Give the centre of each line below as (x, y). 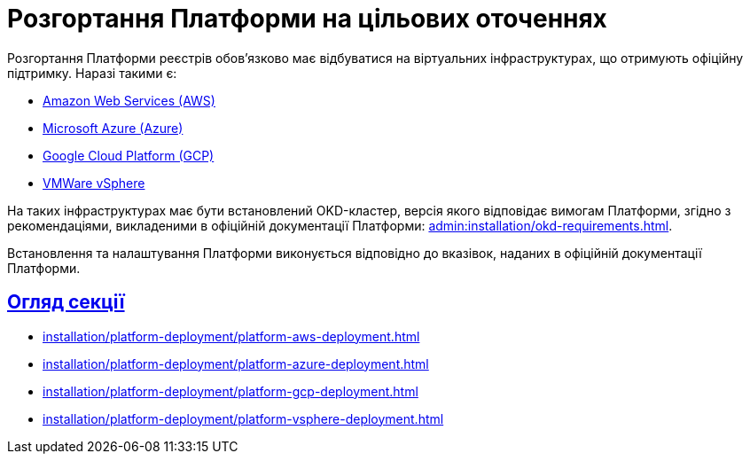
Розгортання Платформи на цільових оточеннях (307, 19)
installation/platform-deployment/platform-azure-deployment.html (236, 363)
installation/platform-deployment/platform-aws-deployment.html (231, 336)
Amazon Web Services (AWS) (129, 100)
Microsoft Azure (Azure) (113, 128)
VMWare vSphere (94, 183)
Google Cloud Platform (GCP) (129, 155)
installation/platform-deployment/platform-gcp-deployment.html (230, 391)
